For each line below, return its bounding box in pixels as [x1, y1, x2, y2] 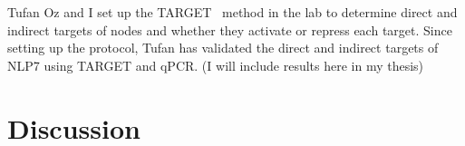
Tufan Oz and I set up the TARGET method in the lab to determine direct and [7, 3, 458, 21]
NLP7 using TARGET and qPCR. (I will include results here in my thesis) [7, 55, 424, 74]
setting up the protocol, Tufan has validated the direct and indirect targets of [7, 38, 439, 57]
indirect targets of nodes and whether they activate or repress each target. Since [7, 20, 452, 39]
